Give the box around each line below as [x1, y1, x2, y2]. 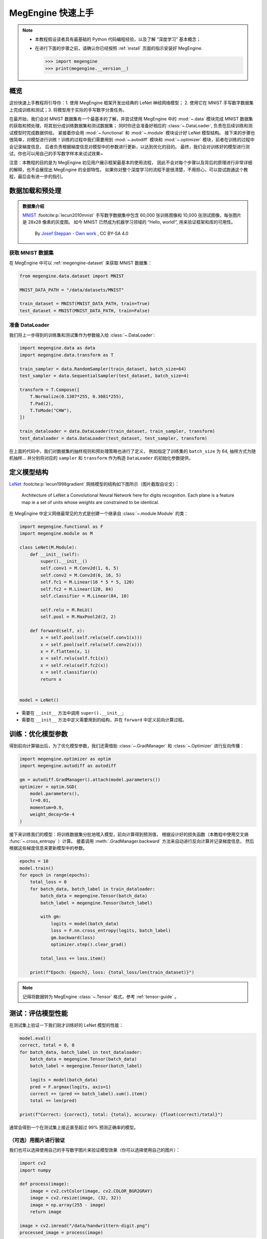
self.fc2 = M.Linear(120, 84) [40, 586, 114, 592]
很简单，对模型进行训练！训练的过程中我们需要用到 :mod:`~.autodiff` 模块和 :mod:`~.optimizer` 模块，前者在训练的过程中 [9, 137, 255, 143]
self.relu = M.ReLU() [40, 607, 93, 613]
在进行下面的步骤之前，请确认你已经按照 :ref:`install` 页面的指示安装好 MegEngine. [35, 45, 203, 52]
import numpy [19, 1167, 51, 1173]
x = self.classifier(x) [40, 670, 98, 675]
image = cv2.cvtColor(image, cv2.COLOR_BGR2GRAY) [30, 1188, 153, 1194]
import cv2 [19, 1160, 46, 1166]
